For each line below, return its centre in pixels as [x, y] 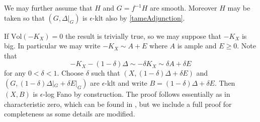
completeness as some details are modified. [70, 114]
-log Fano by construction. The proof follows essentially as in [137, 94]
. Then [225, 82]
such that [106, 73]
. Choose [70, 73]
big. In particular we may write [52, 46]
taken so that [24, 17]
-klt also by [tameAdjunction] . [139, 17]
